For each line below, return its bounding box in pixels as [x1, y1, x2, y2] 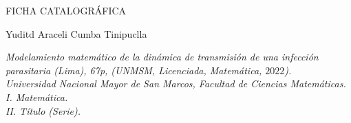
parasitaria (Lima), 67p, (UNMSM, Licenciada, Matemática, [6, 63, 262, 77]
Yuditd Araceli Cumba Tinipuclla [6, 26, 147, 41]
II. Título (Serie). [6, 103, 81, 118]
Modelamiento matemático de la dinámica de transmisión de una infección [6, 49, 319, 64]
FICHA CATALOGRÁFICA [6, 3, 127, 17]
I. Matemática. [6, 89, 68, 104]
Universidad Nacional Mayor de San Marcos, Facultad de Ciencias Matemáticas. [6, 76, 346, 91]
